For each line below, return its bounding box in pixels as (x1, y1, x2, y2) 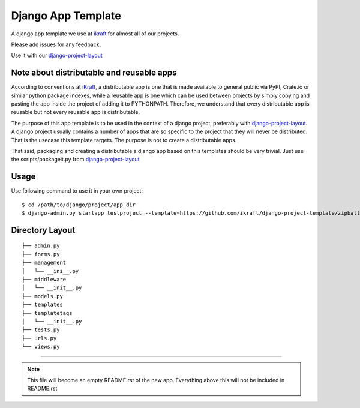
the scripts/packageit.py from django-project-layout (11, 156, 140, 163)
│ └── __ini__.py (22, 268, 79, 274)
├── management (22, 259, 67, 266)
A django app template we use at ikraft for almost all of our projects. (11, 30, 179, 37)
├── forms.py (22, 251, 60, 257)
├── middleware (22, 276, 67, 283)
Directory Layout (11, 225, 76, 235)
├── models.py (22, 293, 63, 299)
